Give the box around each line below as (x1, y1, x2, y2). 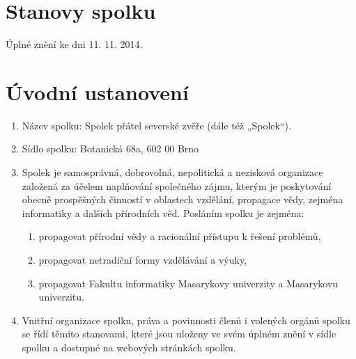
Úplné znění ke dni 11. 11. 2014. (6, 37, 143, 51)
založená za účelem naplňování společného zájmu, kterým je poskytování (22, 178, 332, 193)
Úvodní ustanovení (6, 77, 189, 106)
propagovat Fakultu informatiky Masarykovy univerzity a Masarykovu (38, 276, 339, 290)
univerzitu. (38, 289, 84, 304)
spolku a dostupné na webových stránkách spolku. (22, 340, 236, 354)
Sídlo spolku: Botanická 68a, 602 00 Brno (22, 141, 199, 156)
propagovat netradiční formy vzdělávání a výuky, (38, 253, 247, 266)
